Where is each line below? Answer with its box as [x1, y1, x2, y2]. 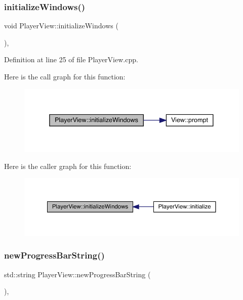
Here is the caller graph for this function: [4, 160, 132, 171]
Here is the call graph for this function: [4, 71, 126, 81]
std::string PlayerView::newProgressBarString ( [4, 269, 151, 279]
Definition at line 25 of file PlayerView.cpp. [4, 54, 138, 65]
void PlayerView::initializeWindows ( [4, 20, 118, 31]
